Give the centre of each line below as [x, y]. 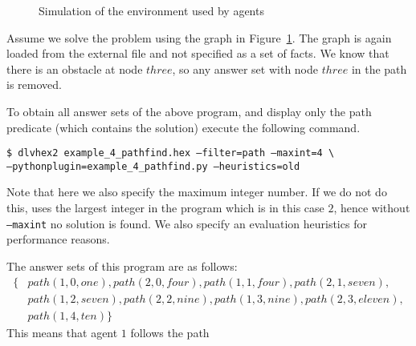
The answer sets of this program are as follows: [122, 266]
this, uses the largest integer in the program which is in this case [165, 208]
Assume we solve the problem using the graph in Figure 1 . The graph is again [199, 37]
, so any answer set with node [245, 68]
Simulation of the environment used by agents [151, 10]
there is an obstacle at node [75, 68]
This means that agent [62, 332]
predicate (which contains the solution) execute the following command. [184, 127]
